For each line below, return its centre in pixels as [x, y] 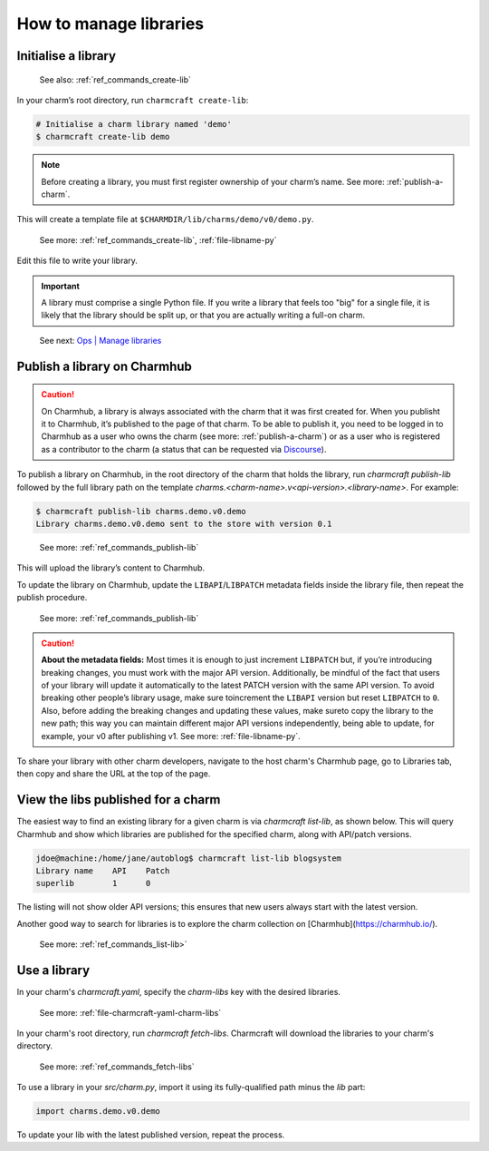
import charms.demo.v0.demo [98, 1112]
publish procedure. [52, 598]
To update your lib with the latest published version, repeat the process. [151, 1135]
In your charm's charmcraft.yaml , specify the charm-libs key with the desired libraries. [179, 992]
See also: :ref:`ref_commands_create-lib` [115, 79]
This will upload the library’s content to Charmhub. [111, 568]
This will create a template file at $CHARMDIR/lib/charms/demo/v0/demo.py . [165, 219]
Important [61, 286]
